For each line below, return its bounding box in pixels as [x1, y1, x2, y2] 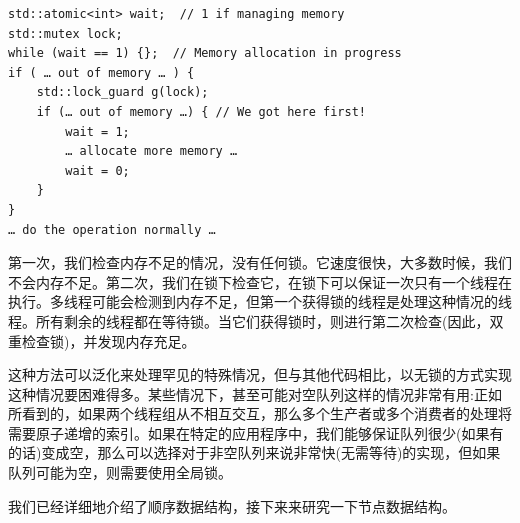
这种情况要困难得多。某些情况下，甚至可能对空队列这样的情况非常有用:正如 [8, 383, 502, 404]
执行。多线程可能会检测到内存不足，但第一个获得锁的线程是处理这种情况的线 [8, 291, 512, 312]
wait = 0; [65, 163, 130, 178]
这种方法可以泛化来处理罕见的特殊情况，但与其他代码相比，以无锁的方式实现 [8, 364, 512, 385]
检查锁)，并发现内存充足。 [21, 330, 196, 351]
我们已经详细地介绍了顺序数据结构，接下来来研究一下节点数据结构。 [8, 495, 456, 516]
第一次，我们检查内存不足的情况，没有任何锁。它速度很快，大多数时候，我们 [8, 252, 512, 273]
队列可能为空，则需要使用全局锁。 [8, 462, 232, 483]
